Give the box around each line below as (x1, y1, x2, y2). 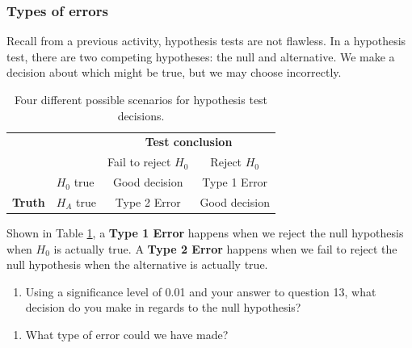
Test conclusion (145, 133, 233, 150)
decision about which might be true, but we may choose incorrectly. (6, 64, 342, 81)
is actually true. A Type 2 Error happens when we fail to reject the (53, 240, 397, 257)
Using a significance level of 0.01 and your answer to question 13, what (25, 283, 376, 300)
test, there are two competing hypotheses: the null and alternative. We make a (6, 48, 395, 65)
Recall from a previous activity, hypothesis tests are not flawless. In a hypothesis (6, 32, 406, 49)
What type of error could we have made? (25, 326, 229, 343)
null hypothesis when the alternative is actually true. (6, 256, 268, 273)
